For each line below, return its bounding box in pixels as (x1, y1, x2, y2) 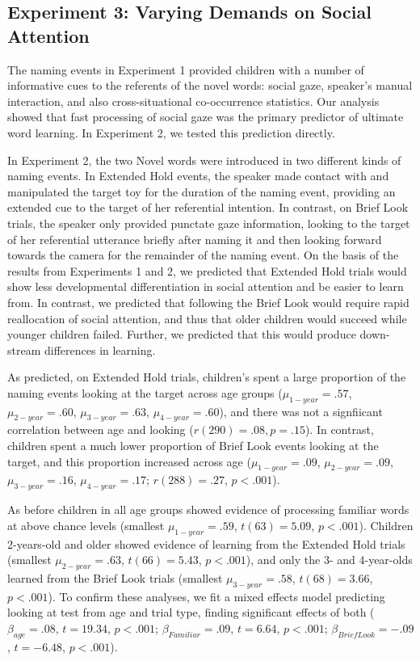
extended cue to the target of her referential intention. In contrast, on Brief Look (7, 199, 409, 216)
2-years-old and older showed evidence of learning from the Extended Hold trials (7, 535, 405, 552)
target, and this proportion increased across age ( (7, 453, 251, 469)
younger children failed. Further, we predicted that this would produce (7, 326, 356, 343)
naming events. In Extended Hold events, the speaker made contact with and (7, 167, 389, 184)
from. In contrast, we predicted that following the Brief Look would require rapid (7, 293, 409, 310)
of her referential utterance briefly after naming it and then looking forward (7, 230, 382, 247)
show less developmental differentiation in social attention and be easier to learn (7, 278, 404, 295)
